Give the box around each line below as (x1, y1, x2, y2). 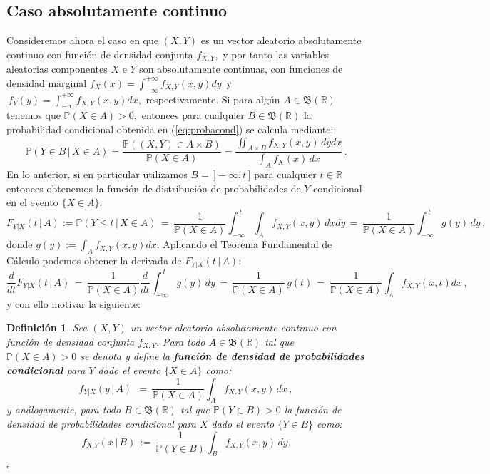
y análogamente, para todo (6, 402, 121, 417)
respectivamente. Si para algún (146, 91, 280, 106)
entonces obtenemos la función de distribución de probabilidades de (6, 180, 301, 195)
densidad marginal (6, 75, 87, 90)
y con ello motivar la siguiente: (6, 296, 141, 311)
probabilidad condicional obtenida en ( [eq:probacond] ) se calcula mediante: (6, 122, 334, 137)
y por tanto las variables (223, 46, 330, 61)
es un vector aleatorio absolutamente (200, 33, 362, 48)
